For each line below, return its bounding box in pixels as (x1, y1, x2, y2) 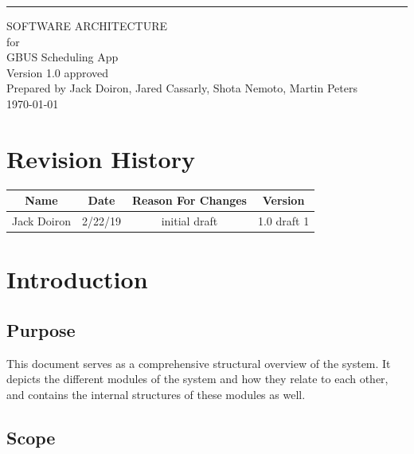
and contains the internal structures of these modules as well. (6, 386, 306, 402)
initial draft (161, 213, 218, 229)
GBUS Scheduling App (6, 49, 119, 65)
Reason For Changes (131, 192, 247, 209)
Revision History (6, 142, 195, 174)
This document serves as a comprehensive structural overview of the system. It (6, 354, 391, 371)
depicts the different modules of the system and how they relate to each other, (6, 370, 389, 387)
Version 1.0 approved (6, 64, 109, 80)
